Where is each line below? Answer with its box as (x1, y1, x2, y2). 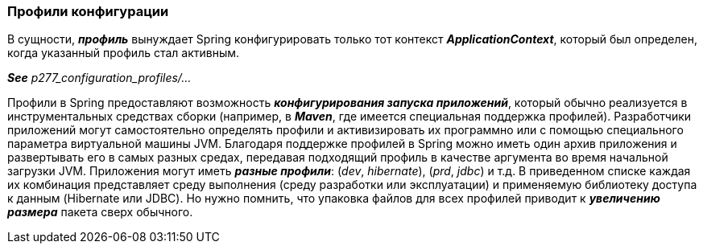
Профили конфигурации (7, 3, 169, 19)
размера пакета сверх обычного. (7, 205, 193, 219)
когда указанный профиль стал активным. (7, 46, 240, 60)
